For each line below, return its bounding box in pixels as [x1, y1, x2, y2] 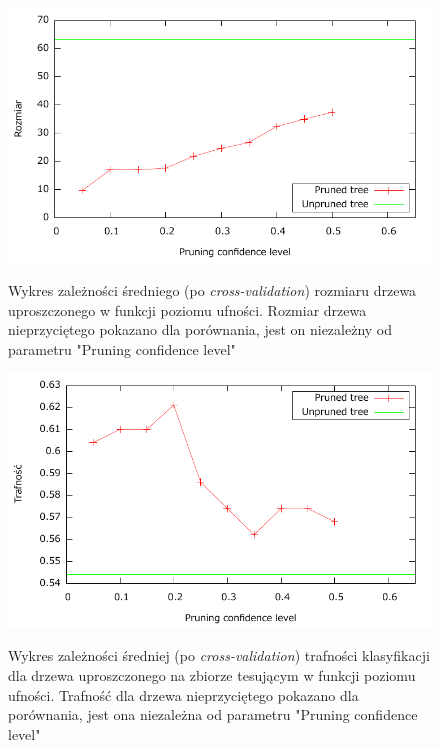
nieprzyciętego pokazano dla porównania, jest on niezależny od [8, 319, 393, 340]
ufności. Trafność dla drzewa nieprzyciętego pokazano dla [8, 684, 359, 705]
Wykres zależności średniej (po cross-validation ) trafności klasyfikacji [8, 645, 430, 666]
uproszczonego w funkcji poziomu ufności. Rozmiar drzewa [8, 299, 367, 320]
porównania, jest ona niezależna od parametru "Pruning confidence [8, 704, 418, 725]
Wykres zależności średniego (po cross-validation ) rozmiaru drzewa [8, 279, 417, 300]
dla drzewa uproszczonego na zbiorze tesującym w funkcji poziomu [8, 664, 416, 685]
